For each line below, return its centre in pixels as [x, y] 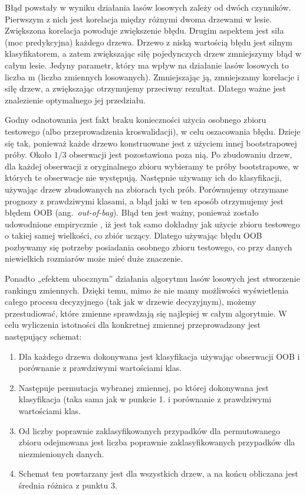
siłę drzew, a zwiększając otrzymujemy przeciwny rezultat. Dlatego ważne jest [145, 88]
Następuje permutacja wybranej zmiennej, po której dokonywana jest [144, 387]
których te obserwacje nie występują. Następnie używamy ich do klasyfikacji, [143, 178]
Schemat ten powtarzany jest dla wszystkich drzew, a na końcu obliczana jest [158, 473]
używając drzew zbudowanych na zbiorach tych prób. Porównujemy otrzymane [147, 189]
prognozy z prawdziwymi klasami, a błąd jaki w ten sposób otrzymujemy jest [144, 201]
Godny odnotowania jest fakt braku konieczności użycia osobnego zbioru [136, 120]
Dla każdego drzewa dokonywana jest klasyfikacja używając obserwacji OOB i [159, 356]
